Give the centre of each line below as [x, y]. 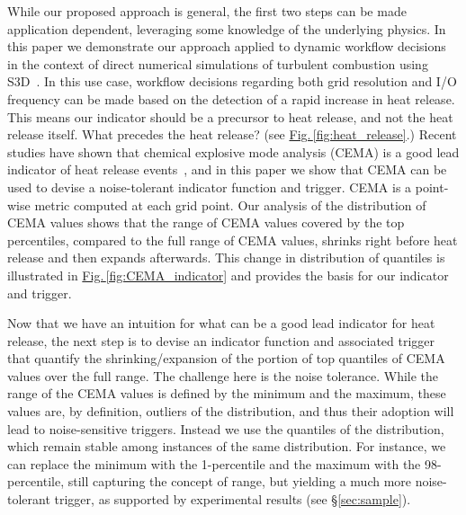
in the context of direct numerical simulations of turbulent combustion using [218, 63]
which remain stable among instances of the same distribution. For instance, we [227, 446]
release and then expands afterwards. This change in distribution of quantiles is [226, 257]
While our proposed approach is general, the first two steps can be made [207, 11]
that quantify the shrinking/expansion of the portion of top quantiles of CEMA [226, 358]
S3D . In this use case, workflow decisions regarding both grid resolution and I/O [232, 81]
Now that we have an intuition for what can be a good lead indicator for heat [221, 323]
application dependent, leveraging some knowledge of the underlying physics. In [227, 28]
